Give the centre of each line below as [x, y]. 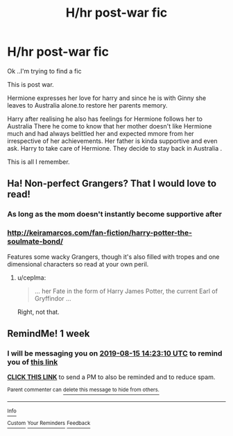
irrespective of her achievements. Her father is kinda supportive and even [112, 141]
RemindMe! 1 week [49, 334]
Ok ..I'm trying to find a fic [44, 71]
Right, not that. [38, 312]
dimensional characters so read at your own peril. [78, 264]
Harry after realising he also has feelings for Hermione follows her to [105, 119]
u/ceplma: [32, 277]
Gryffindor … [53, 298]
